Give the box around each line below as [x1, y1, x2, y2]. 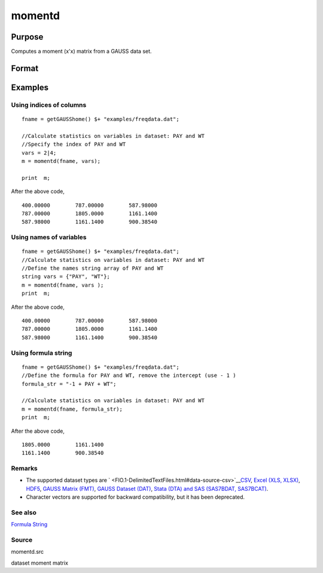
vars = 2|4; [22, 149, 57, 156]
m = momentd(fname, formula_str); [22, 405, 123, 412]
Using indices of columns [11, 101, 87, 109]
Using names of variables [11, 233, 87, 242]
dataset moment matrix [11, 559, 69, 566]
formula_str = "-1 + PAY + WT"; [22, 381, 117, 387]
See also [11, 508, 37, 517]
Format [11, 63, 39, 73]
